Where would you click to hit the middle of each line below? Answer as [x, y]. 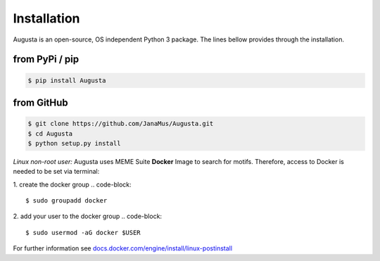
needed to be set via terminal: [56, 172]
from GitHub [40, 102]
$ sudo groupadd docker [66, 201]
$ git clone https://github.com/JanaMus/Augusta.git [121, 124]
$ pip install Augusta [67, 80]
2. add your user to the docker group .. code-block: [87, 216]
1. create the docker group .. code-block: [72, 184]
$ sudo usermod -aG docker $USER [83, 233]
